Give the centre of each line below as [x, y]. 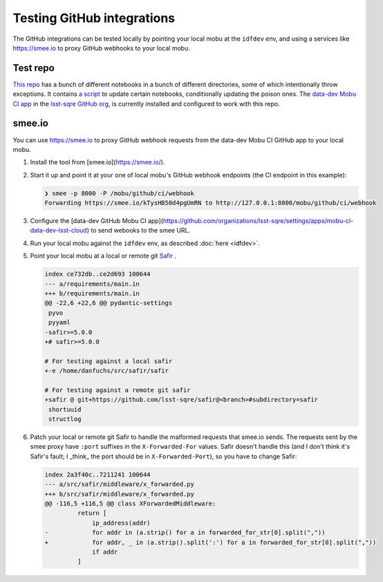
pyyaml [59, 322]
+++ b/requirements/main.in [92, 293]
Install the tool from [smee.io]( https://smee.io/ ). [97, 162]
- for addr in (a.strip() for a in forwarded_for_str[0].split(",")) [185, 533]
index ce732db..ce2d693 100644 [98, 274]
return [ [92, 513]
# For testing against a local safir [109, 361]
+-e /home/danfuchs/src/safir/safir [107, 371]
